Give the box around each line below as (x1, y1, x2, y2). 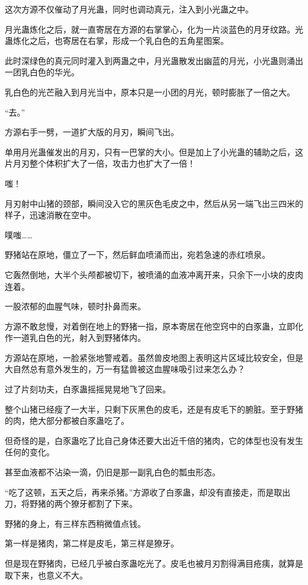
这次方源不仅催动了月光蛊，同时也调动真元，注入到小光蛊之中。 (5, 3, 254, 15)
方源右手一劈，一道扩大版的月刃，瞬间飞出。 (5, 126, 179, 138)
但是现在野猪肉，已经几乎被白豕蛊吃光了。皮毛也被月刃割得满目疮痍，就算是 (5, 557, 303, 569)
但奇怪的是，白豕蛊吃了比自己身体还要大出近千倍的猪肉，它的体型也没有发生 (5, 434, 303, 446)
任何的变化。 (5, 446, 54, 458)
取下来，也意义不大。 (5, 568, 88, 581)
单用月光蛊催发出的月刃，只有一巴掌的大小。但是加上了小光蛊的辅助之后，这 (5, 145, 303, 158)
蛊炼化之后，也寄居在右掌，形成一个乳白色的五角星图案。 (5, 34, 229, 47)
